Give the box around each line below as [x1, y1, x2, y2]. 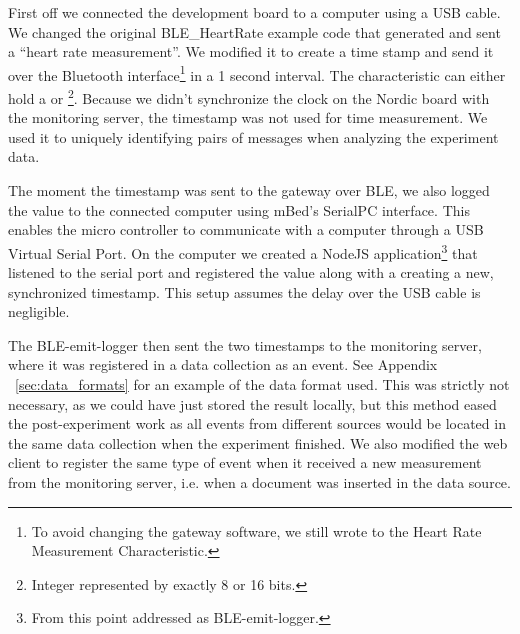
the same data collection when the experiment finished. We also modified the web [8, 432, 508, 453]
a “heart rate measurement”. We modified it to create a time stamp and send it [8, 41, 494, 62]
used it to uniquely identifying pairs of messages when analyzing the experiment [8, 126, 499, 147]
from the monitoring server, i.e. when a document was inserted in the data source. [8, 472, 511, 493]
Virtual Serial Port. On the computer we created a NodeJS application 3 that [8, 239, 478, 263]
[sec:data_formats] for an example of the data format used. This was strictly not [15, 374, 510, 395]
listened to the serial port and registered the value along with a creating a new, [8, 262, 494, 283]
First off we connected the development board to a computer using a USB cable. [8, 2, 501, 22]
